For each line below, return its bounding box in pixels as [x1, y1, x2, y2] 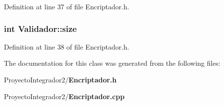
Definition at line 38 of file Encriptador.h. [4, 41, 129, 52]
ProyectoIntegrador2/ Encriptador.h [4, 75, 117, 84]
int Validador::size [4, 22, 77, 34]
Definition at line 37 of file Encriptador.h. [4, 1, 129, 11]
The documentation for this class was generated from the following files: [4, 58, 221, 68]
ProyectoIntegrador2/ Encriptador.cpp [4, 91, 125, 101]
